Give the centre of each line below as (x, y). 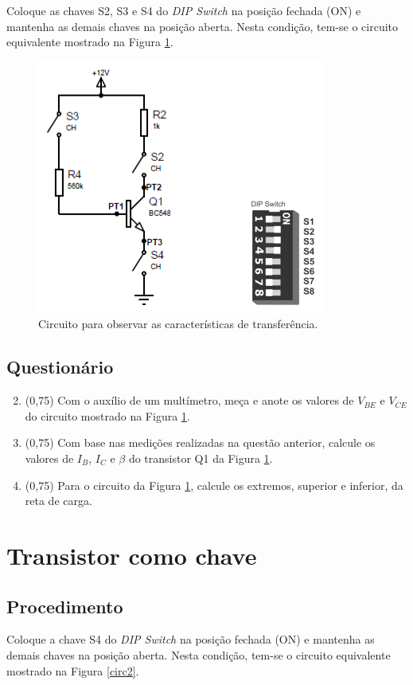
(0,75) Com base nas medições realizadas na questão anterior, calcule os (200, 442)
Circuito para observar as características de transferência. (178, 324)
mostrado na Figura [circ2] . (73, 670)
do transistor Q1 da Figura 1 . (201, 458)
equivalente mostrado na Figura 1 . (90, 42)
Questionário (60, 367)
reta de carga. (58, 501)
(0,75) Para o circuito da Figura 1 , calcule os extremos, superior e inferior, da (214, 485)
